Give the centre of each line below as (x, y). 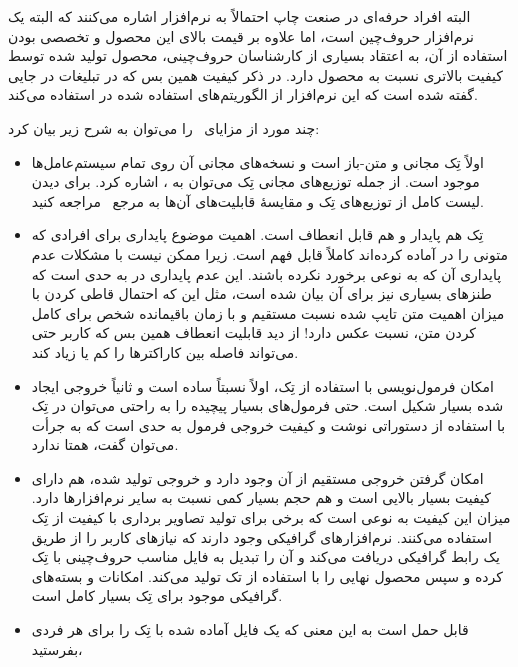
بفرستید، (57, 648)
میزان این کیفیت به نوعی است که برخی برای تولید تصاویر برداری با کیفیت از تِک (271, 517)
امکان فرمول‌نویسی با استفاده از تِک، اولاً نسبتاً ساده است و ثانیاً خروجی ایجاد (262, 385)
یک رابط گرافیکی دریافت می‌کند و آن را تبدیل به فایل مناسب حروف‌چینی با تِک (265, 556)
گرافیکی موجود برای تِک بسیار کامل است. (157, 595)
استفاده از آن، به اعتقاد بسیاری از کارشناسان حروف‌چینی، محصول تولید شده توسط (258, 55)
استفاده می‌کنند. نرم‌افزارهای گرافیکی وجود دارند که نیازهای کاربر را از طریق (261, 536)
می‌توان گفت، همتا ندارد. (105, 444)
